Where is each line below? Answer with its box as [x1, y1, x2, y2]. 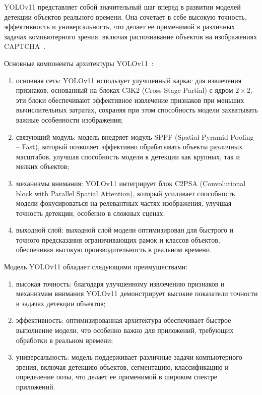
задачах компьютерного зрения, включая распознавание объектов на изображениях [4, 31, 257, 41]
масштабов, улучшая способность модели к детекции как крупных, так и [16, 151, 240, 161]
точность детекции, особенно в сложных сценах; [16, 207, 165, 218]
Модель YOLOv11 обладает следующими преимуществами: [4, 261, 188, 272]
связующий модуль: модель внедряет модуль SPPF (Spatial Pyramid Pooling [16, 131, 254, 142]
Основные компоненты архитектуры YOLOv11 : [4, 58, 154, 68]
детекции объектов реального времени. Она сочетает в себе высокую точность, [4, 11, 247, 22]
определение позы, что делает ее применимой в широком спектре [16, 371, 217, 382]
